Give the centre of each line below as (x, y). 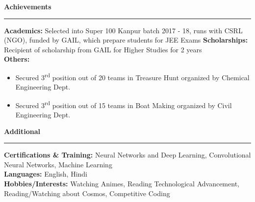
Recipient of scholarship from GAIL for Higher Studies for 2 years (103, 49)
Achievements (28, 6)
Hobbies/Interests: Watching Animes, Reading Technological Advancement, (122, 184)
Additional (22, 131)
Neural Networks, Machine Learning (58, 164)
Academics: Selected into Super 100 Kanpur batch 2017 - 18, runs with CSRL (123, 30)
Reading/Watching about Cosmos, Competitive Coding (87, 193)
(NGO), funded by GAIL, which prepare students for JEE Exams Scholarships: (126, 40)
